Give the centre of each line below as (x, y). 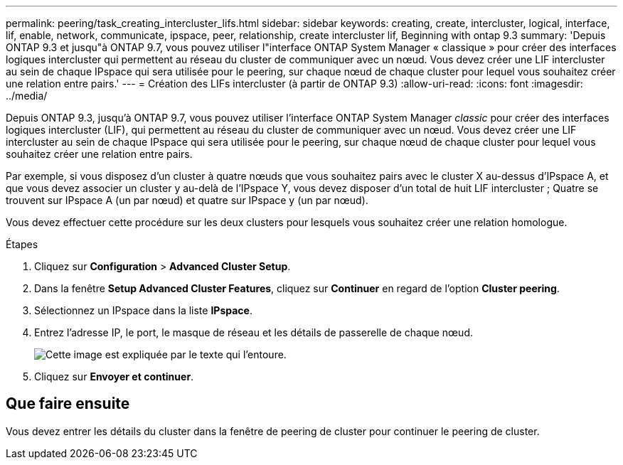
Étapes (22, 244)
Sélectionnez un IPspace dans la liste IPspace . (143, 310)
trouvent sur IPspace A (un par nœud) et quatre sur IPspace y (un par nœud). (187, 200)
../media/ (27, 96)
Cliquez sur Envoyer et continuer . (114, 376)
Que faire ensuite (68, 404)
